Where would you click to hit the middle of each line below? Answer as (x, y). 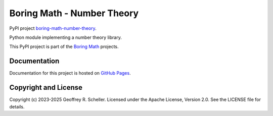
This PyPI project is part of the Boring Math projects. (64, 47)
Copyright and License (46, 88)
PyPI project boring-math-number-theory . (53, 28)
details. (17, 106)
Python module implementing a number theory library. (66, 37)
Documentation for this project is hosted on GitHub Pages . (70, 73)
